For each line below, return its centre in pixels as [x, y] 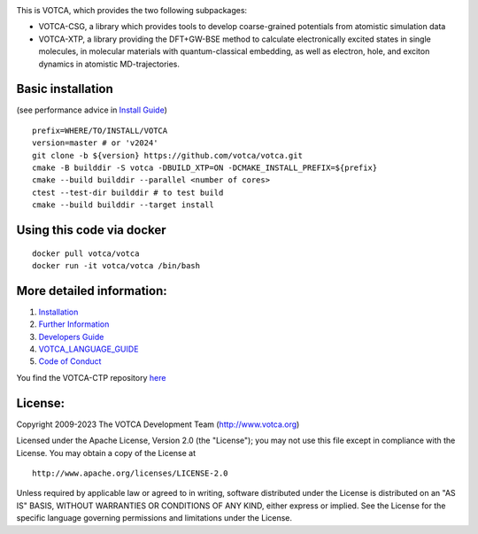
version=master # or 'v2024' [95, 143]
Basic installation [65, 89]
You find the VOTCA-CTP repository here [91, 377]
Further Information [74, 324]
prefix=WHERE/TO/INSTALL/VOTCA [100, 130]
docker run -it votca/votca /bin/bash [116, 266]
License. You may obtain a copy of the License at [106, 453]
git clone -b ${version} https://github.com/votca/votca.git [167, 155]
